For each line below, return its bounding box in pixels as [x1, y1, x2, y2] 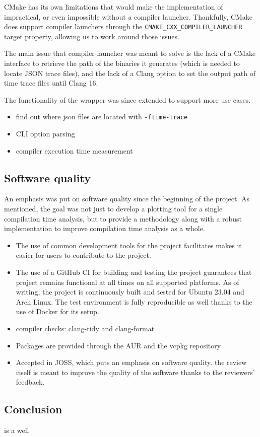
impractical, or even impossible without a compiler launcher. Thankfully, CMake [4, 11, 253, 22]
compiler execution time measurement [16, 145, 133, 156]
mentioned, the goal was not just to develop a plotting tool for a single [4, 203, 223, 214]
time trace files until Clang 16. [4, 78, 98, 88]
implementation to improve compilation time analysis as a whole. [4, 223, 205, 234]
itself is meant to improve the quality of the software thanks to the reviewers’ [16, 367, 255, 377]
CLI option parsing [16, 128, 75, 139]
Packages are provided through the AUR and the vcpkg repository [16, 340, 221, 350]
